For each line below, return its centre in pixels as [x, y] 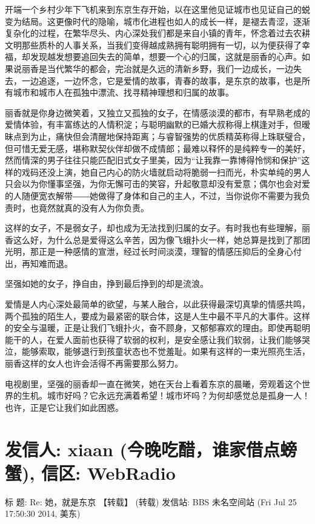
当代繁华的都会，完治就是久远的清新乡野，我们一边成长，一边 [170, 68]
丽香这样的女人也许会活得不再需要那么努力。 [94, 363]
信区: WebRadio [108, 472]
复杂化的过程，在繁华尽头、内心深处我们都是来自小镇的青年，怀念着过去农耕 [157, 33]
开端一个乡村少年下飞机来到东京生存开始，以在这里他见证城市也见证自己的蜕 [157, 9]
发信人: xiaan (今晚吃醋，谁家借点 [143, 449]
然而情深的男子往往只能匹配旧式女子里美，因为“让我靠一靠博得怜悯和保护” [153, 160]
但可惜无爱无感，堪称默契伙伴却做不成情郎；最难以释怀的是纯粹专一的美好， [157, 148]
